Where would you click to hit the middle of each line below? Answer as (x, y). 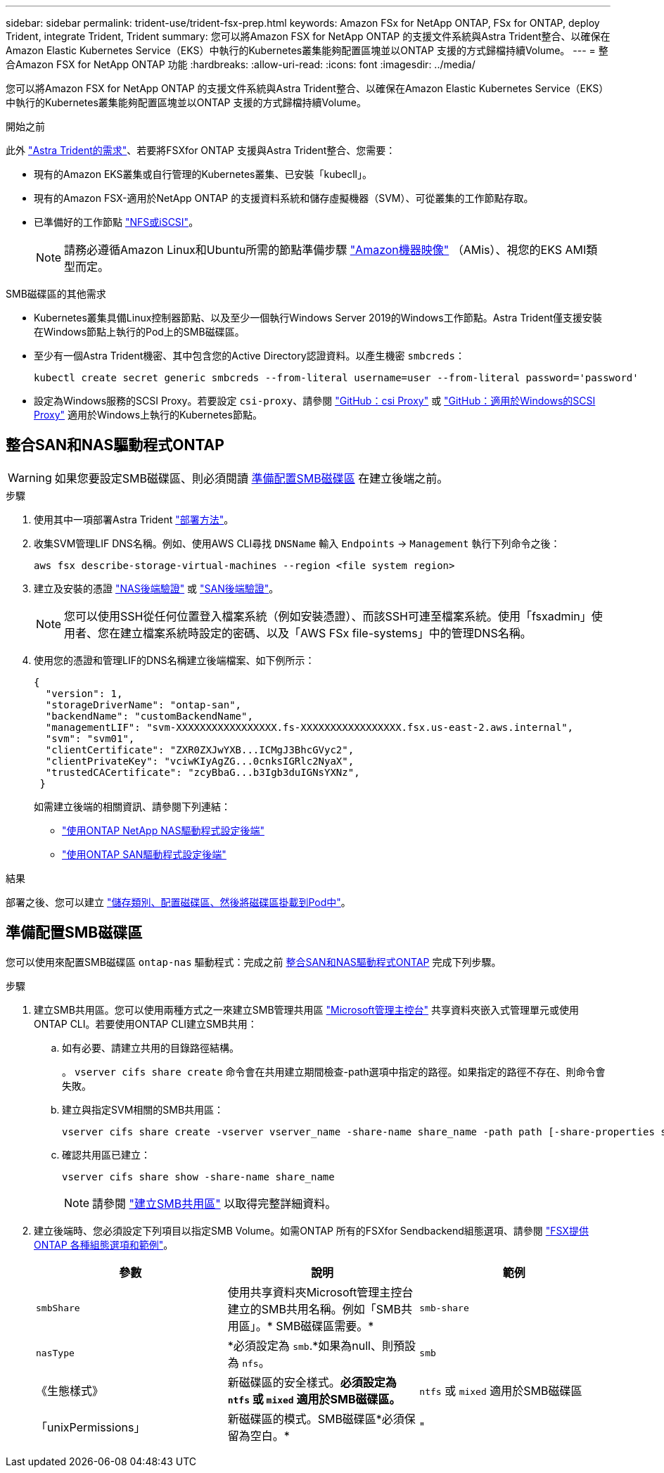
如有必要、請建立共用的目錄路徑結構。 (151, 1047)
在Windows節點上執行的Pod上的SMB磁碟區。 (139, 332)
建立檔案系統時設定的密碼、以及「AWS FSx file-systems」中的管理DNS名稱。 (326, 633)
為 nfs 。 (249, 1362)
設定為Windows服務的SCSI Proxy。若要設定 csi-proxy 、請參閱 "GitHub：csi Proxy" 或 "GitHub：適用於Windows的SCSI (315, 401)
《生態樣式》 (70, 1390)
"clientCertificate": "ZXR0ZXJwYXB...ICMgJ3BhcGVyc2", (200, 750)
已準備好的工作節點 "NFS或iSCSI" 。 (116, 222)
